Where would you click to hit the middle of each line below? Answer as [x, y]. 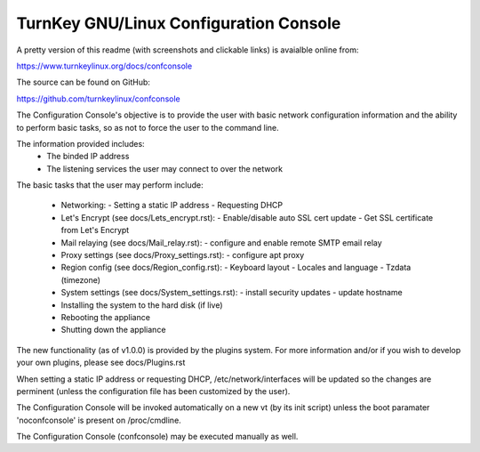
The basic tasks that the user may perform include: [110, 185]
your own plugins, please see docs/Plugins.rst [101, 363]
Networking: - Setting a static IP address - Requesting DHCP [172, 206]
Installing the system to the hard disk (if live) [142, 305]
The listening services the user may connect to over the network [165, 168]
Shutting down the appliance [113, 330]
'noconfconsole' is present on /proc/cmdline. [99, 420]
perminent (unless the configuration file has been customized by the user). [153, 391]
